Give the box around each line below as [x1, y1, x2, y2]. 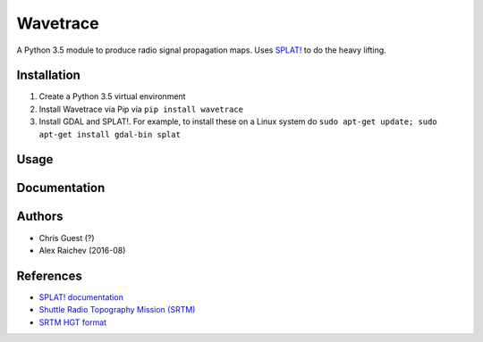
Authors [16, 209, 64, 224]
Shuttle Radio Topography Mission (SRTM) [38, 304, 196, 315]
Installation [16, 68, 80, 83]
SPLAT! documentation [38, 291, 124, 303]
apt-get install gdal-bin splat [38, 129, 181, 139]
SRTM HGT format [38, 317, 107, 328]
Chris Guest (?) [38, 232, 95, 243]
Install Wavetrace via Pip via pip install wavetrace [38, 104, 243, 114]
